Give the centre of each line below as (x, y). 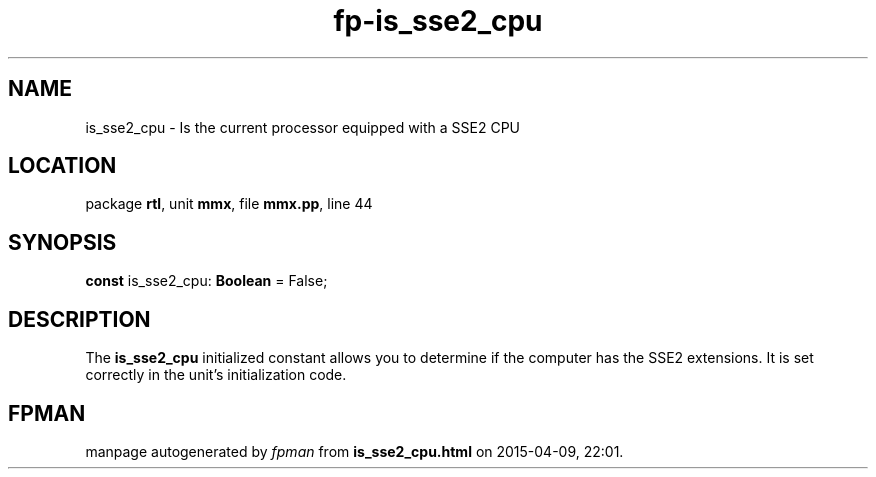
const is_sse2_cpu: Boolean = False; (206, 281)
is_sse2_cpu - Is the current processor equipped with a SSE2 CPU (303, 127)
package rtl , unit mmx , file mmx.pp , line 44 (229, 204)
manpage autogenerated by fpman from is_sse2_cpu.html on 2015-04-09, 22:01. (354, 451)
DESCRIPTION (79, 319)
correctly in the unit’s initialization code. (216, 375)
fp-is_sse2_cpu (438, 21)
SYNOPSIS (62, 242)
